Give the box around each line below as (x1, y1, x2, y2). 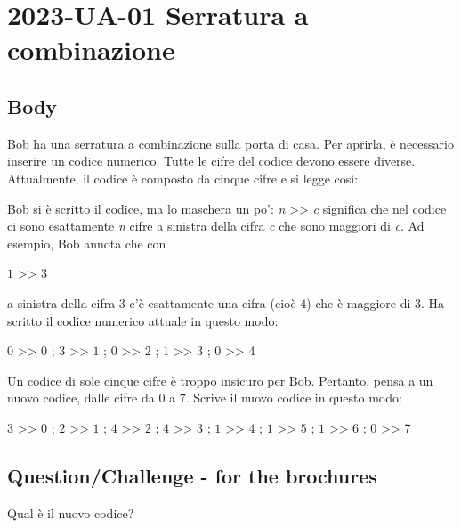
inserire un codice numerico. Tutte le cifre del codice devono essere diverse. (7, 151, 416, 170)
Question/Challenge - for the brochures (7, 461, 377, 489)
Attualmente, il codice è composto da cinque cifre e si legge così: (7, 168, 359, 187)
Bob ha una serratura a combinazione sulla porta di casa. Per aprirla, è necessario (7, 134, 454, 152)
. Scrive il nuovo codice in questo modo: (185, 388, 402, 407)
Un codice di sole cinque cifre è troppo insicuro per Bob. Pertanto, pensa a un (7, 370, 433, 389)
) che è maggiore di (306, 293, 411, 312)
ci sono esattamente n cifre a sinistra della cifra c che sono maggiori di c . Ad (7, 216, 425, 235)
